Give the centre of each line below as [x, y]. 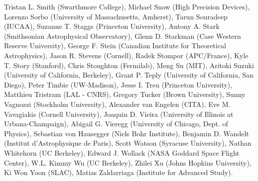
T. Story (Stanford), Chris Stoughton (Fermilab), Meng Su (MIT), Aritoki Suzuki [129, 65]
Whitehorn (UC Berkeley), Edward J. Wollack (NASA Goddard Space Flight [122, 152]
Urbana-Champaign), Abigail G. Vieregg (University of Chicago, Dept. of [116, 124]
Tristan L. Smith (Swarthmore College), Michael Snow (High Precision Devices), [127, 6]
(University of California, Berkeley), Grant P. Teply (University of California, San [129, 75]
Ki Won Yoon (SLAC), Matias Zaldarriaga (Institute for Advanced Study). [119, 172]
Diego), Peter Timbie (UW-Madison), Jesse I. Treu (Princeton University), [118, 84]
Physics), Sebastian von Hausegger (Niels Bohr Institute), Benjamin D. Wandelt [127, 133]
